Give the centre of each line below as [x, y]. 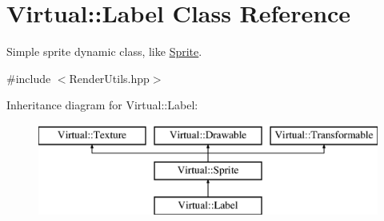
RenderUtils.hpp [109, 78]
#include [29, 78]
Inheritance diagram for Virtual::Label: [102, 105]
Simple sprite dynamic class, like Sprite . [104, 51]
